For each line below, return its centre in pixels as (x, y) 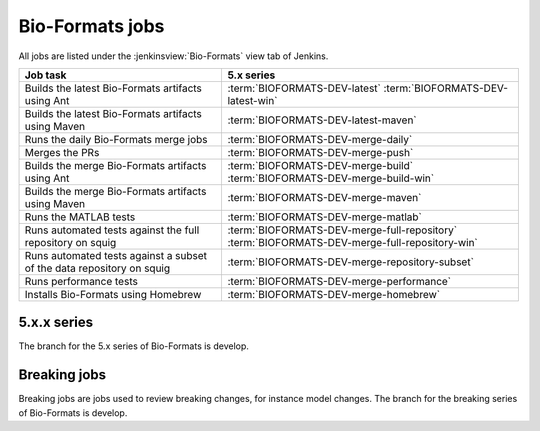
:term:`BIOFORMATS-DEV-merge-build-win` (331, 178)
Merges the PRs (62, 152)
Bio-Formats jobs (91, 26)
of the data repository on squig (97, 268)
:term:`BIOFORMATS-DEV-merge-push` (320, 152)
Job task (45, 75)
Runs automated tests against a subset (116, 255)
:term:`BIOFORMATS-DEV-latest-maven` (322, 120)
